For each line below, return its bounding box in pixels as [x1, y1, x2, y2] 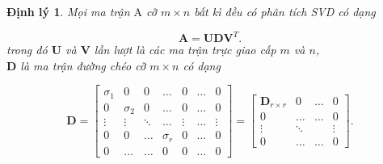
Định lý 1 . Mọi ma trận [6, 3, 130, 19]
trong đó [6, 41, 48, 58]
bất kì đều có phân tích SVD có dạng [194, 3, 376, 19]
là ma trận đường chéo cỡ [20, 57, 146, 74]
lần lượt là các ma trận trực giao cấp [94, 41, 276, 58]
